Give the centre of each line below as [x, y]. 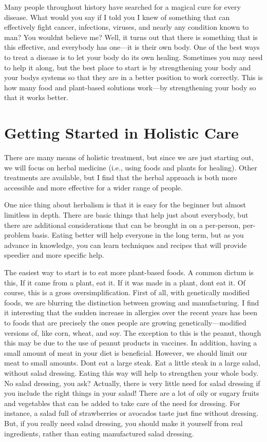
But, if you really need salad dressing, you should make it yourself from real [123, 423]
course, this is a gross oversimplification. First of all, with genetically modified [127, 292]
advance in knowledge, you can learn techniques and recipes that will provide [126, 245]
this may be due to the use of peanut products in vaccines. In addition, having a [131, 343]
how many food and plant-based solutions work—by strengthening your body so [130, 87]
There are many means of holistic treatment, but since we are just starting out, [129, 157]
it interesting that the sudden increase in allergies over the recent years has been [131, 312]
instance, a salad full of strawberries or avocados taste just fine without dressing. [131, 413]
